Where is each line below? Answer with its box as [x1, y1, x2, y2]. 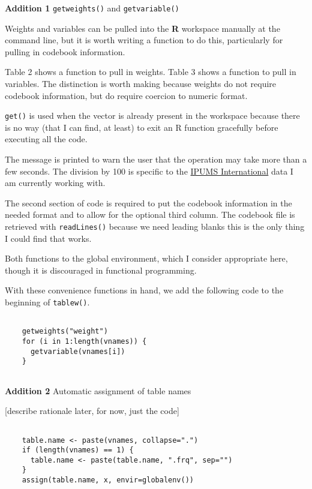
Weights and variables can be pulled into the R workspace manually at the [5, 22, 280, 34]
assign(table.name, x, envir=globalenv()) [22, 476, 194, 485]
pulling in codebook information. [5, 45, 125, 58]
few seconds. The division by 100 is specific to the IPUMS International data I [5, 164, 293, 177]
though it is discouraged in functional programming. [5, 263, 197, 276]
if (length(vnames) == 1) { [22, 446, 134, 455]
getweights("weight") [22, 327, 108, 336]
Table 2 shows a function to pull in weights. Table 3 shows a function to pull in [5, 65, 296, 78]
